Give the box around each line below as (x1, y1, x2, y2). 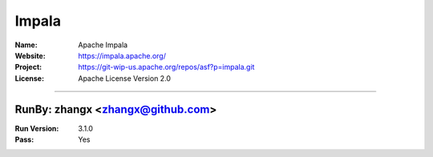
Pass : (14, 135, 34, 144)
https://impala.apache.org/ (78, 50, 166, 60)
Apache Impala (78, 40, 128, 50)
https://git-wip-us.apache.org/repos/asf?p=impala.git (78, 62, 255, 72)
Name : (14, 40, 38, 50)
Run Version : (14, 123, 59, 133)
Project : (14, 62, 42, 72)
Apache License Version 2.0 (78, 73, 172, 83)
